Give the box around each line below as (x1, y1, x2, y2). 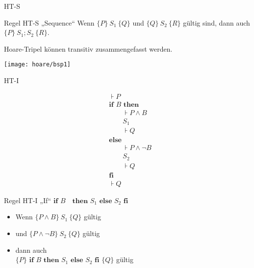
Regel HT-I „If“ (4, 195, 51, 205)
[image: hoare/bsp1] (4, 61, 71, 68)
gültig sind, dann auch (183, 17, 250, 28)
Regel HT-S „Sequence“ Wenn (4, 17, 95, 28)
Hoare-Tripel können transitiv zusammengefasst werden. (4, 43, 173, 54)
